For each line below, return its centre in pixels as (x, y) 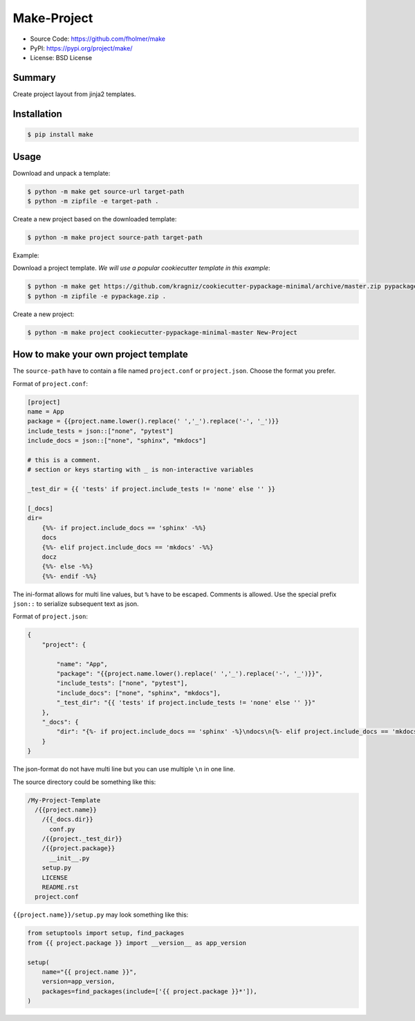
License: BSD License (61, 58)
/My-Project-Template (64, 800)
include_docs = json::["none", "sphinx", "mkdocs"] (117, 441)
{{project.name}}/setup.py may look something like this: (101, 915)
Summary (34, 78)
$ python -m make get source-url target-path (106, 191)
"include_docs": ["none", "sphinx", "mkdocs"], (139, 693)
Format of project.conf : (50, 383)
